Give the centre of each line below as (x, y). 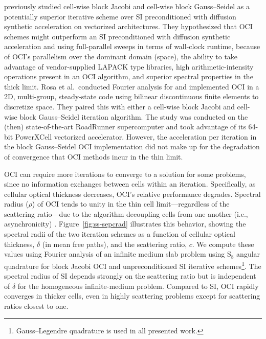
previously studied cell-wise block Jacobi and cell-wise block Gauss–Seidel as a (127, 6)
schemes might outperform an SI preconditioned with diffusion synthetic (117, 36)
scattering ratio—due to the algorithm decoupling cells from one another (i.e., (126, 213)
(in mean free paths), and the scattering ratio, (115, 244)
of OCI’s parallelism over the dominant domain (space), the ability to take (121, 56)
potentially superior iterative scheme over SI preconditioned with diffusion (120, 16)
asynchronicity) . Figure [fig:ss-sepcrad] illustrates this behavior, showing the (125, 224)
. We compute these (223, 244)
